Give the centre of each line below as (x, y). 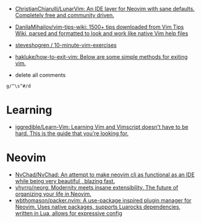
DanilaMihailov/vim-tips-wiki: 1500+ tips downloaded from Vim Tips (99, 27)
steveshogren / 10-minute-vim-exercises (66, 45)
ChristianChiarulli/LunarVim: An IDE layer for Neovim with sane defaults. (105, 9)
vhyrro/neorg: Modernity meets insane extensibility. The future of (97, 187)
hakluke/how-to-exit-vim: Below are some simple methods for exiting (101, 57)
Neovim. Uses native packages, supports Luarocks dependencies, (98, 207)
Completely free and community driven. (64, 15)
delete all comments (40, 75)
